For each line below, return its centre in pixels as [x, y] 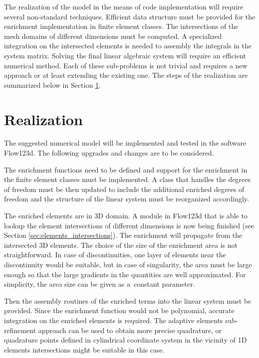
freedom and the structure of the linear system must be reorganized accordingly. [127, 199]
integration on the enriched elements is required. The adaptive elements [114, 320]
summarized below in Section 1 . [52, 85]
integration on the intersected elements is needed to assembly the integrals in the [128, 46]
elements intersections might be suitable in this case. [84, 349]
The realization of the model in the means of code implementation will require [124, 6]
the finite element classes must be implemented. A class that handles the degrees [128, 179]
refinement [20, 330]
